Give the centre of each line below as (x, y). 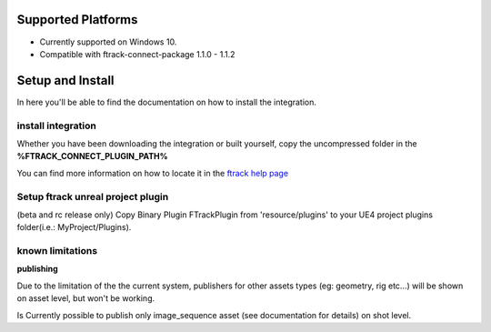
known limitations (57, 251)
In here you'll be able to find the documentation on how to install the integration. (167, 102)
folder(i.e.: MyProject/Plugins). (74, 227)
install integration (57, 126)
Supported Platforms (77, 20)
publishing (37, 269)
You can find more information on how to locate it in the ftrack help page (153, 173)
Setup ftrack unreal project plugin (93, 196)
